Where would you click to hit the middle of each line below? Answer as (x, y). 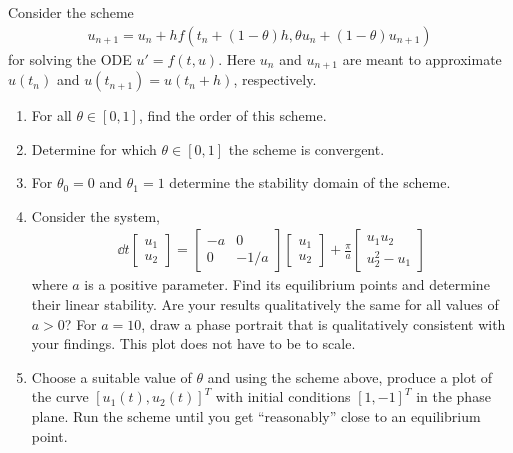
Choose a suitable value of (111, 376)
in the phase (453, 396)
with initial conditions (283, 396)
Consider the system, (95, 215)
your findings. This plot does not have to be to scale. (193, 343)
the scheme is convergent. (306, 148)
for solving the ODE (70, 58)
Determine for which (94, 148)
